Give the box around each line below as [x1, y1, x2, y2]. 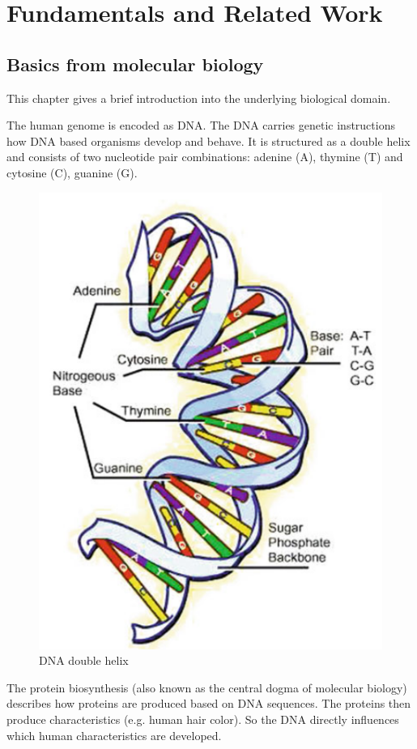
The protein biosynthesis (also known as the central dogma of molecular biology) [6, 679, 407, 696]
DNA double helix [39, 652, 129, 669]
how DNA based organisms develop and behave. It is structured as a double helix [6, 132, 411, 149]
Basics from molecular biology [6, 51, 264, 76]
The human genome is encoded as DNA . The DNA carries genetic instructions [6, 117, 395, 134]
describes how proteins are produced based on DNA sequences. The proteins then [6, 695, 411, 712]
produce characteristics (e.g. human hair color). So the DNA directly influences [6, 711, 399, 727]
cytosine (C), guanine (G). [6, 164, 138, 181]
